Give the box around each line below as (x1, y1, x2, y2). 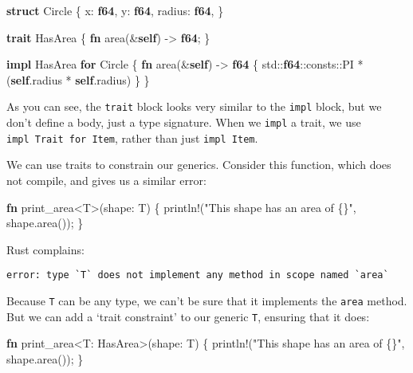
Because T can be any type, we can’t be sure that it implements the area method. (6, 292, 407, 308)
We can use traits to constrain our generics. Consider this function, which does (6, 156, 391, 173)
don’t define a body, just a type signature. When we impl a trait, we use (6, 114, 361, 131)
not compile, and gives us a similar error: (6, 171, 206, 188)
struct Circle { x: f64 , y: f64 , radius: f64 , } (6, 2, 224, 18)
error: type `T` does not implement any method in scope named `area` (6, 269, 389, 281)
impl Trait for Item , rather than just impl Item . (6, 129, 258, 146)
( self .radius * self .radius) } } (6, 71, 150, 88)
